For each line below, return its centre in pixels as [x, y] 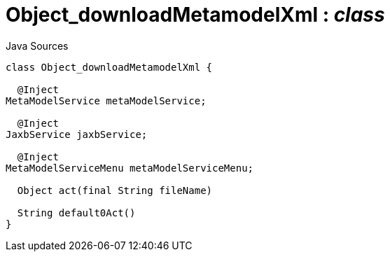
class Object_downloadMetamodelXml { [109, 67]
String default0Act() [76, 213]
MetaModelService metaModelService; [106, 100]
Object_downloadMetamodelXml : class [195, 15]
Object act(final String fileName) [115, 190]
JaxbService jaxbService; [77, 134]
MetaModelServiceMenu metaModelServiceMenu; [130, 168]
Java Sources [37, 46]
